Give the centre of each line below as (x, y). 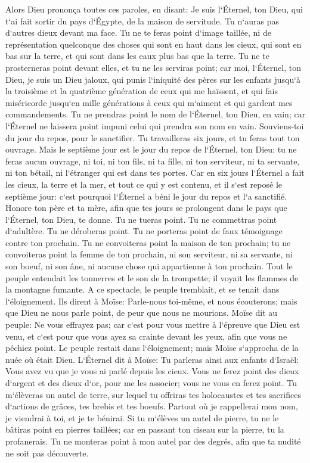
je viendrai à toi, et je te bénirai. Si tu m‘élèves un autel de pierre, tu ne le (142, 417)
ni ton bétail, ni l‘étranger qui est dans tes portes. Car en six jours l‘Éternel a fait (155, 173)
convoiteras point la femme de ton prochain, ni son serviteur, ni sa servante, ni (149, 254)
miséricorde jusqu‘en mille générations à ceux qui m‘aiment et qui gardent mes (149, 102)
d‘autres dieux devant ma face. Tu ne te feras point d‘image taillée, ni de (138, 32)
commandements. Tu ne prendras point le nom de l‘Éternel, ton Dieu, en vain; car (156, 114)
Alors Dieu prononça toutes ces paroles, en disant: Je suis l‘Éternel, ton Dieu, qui (154, 9)
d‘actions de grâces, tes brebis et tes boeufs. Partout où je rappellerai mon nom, (152, 406)
